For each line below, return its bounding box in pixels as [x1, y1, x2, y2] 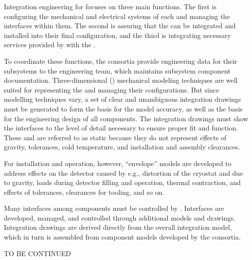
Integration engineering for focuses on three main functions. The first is [4, 1, 216, 11]
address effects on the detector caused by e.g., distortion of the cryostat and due [4, 167, 243, 178]
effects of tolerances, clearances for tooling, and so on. [4, 186, 164, 197]
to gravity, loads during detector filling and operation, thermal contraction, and [4, 177, 241, 187]
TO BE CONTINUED [4, 248, 71, 258]
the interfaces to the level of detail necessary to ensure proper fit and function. [4, 123, 238, 133]
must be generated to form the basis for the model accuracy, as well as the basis [4, 103, 243, 113]
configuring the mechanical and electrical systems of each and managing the [4, 11, 230, 21]
